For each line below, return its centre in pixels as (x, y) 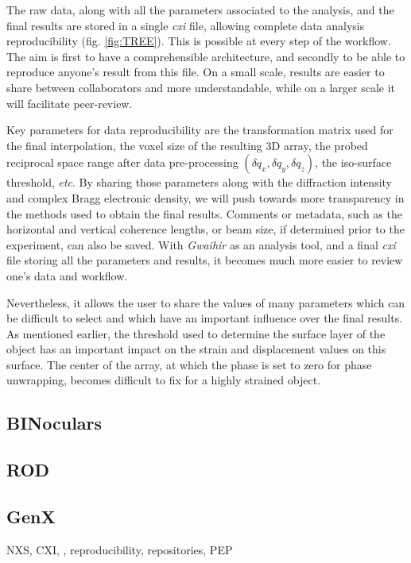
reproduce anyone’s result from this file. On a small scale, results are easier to (196, 72)
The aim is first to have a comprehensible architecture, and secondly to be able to (206, 56)
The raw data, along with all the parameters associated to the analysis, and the (200, 10)
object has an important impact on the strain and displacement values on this (196, 349)
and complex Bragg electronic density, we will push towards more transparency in (205, 197)
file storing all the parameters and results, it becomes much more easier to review (205, 260)
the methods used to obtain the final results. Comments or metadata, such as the (204, 213)
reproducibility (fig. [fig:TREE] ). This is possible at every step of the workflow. (199, 41)
